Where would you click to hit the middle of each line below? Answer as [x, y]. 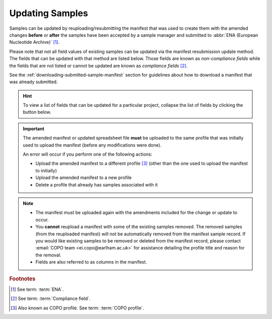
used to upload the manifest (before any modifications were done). [92, 145]
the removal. [48, 255]
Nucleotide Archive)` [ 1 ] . [35, 42]
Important [34, 129]
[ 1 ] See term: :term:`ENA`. [37, 289]
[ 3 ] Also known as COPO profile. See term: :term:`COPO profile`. [78, 308]
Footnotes [22, 279]
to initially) [46, 170]
